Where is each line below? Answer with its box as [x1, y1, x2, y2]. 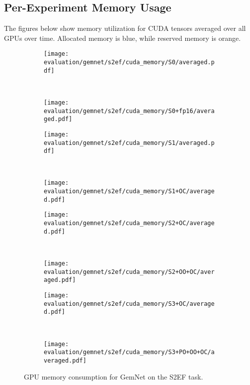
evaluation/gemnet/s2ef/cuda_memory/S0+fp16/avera [44, 107, 215, 115]
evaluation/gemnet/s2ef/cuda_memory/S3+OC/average [44, 300, 215, 307]
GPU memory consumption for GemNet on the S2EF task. [24, 371, 203, 382]
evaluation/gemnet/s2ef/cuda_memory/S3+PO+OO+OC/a [44, 349, 215, 356]
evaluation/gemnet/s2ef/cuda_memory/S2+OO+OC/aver [44, 268, 215, 275]
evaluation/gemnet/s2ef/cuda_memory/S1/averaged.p [44, 139, 215, 146]
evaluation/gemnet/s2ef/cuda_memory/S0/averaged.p [44, 59, 215, 66]
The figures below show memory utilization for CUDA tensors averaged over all [4, 23, 246, 33]
